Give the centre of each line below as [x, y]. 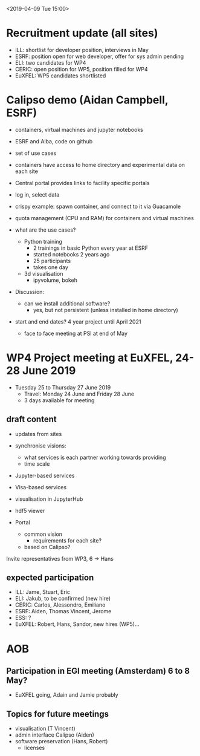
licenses [34, 748]
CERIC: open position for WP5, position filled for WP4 [81, 69]
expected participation [50, 578]
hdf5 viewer [30, 510]
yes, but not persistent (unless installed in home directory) [105, 310]
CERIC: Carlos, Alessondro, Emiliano [60, 605]
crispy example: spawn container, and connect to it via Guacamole [98, 206]
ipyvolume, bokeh [55, 280]
